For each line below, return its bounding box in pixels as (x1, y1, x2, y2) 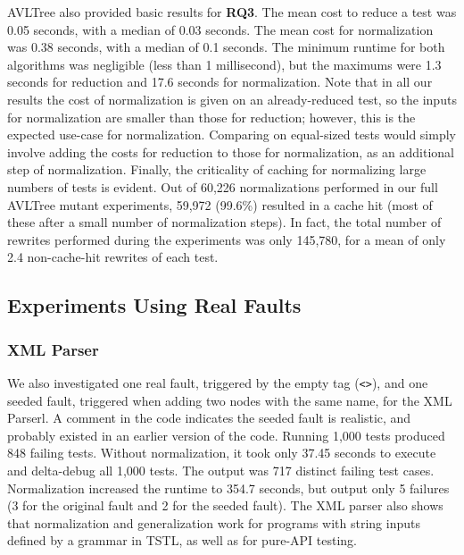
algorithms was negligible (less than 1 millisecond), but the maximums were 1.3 (7, 55, 442, 73)
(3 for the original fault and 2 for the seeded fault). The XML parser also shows (7, 496, 443, 515)
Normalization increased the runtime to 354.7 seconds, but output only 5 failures (7, 478, 450, 497)
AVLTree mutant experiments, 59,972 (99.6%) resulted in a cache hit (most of (7, 195, 433, 214)
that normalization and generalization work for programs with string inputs (7, 513, 420, 532)
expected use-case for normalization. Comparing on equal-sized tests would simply (7, 125, 456, 144)
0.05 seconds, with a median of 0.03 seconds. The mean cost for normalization (7, 20, 434, 38)
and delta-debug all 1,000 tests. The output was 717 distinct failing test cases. (7, 460, 435, 479)
